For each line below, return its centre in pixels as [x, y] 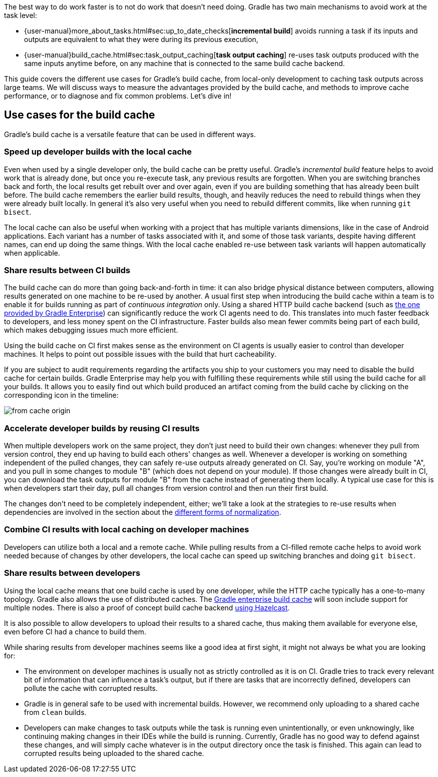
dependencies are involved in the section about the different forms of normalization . [143, 512]
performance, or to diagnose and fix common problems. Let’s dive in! [118, 96]
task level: [21, 15]
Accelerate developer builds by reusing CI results [102, 428]
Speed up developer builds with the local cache [98, 152]
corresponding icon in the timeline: [61, 395]
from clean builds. [55, 712]
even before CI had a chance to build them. [75, 631]
